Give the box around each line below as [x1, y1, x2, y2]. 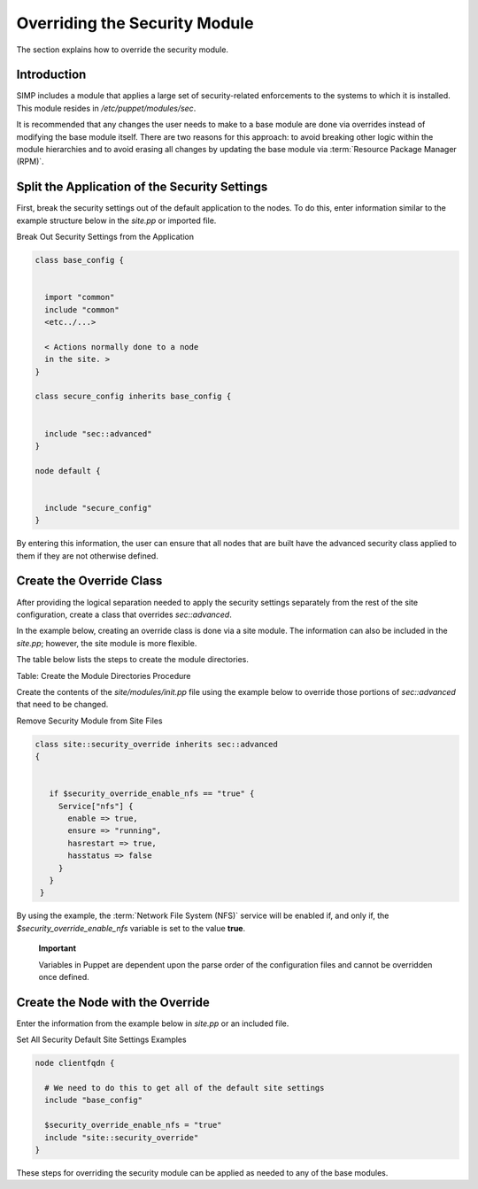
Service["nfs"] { [58, 801, 134, 811]
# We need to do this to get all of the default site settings [44, 1083, 325, 1092]
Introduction [16, 67, 87, 82]
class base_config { [35, 255, 124, 266]
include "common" [44, 305, 119, 314]
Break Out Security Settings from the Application [16, 231, 195, 243]
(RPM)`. [16, 156, 44, 167]
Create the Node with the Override [16, 994, 210, 1009]
